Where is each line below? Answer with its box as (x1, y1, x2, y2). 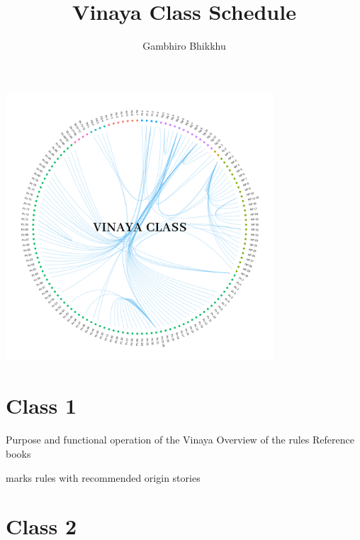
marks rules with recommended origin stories (6, 470, 201, 485)
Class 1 (6, 391, 77, 420)
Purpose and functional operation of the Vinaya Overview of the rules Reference (6, 432, 354, 447)
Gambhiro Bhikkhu (142, 38, 226, 53)
